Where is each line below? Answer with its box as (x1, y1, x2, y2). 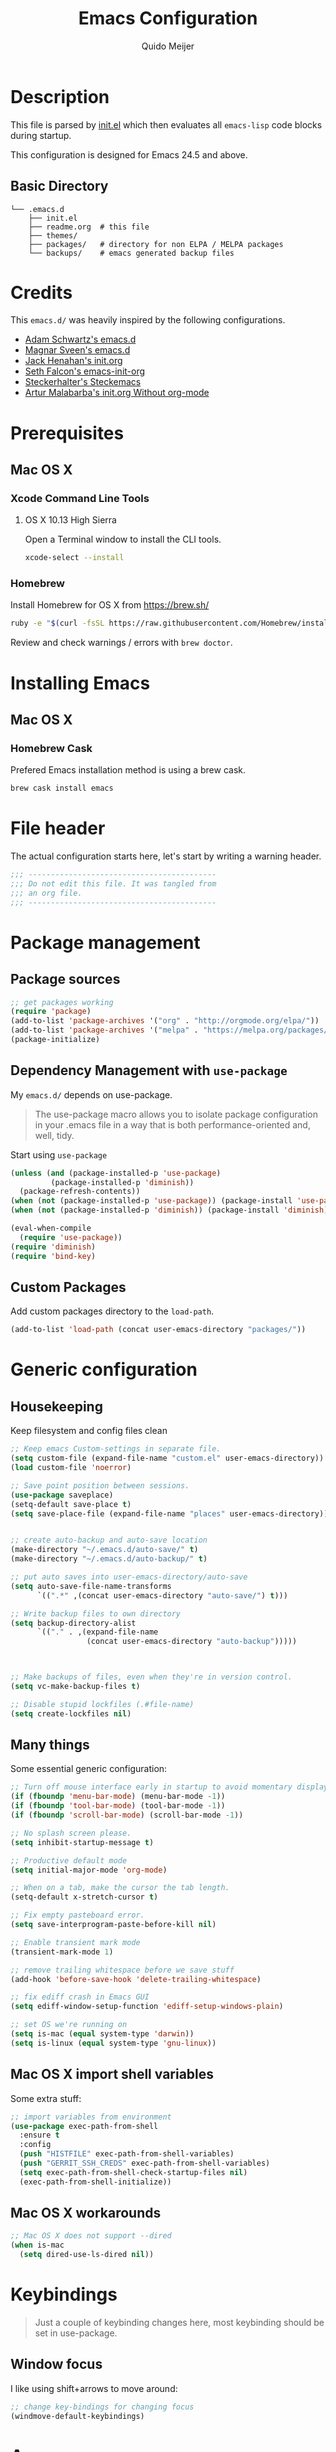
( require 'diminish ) (10, 1242, 97, 1252)
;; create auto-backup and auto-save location (10, 1535, 208, 1546)
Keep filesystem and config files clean (10, 1425, 168, 1437)
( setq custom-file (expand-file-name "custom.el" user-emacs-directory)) (10, 1453, 325, 1464)
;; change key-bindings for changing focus (10, 2402, 195, 2412)
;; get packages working (10, 997, 114, 1007)
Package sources (10, 971, 121, 988)
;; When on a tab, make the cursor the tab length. (10, 1883, 230, 1893)
